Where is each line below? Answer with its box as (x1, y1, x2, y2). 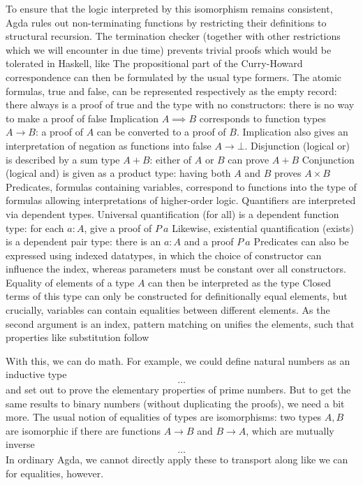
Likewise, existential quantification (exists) (172, 220, 354, 235)
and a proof (184, 234, 234, 249)
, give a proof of (84, 220, 152, 235)
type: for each (6, 220, 64, 235)
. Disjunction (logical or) (244, 138, 350, 152)
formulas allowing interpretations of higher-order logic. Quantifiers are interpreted (6, 193, 356, 208)
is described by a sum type (6, 152, 120, 166)
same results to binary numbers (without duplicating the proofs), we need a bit (6, 396, 345, 410)
